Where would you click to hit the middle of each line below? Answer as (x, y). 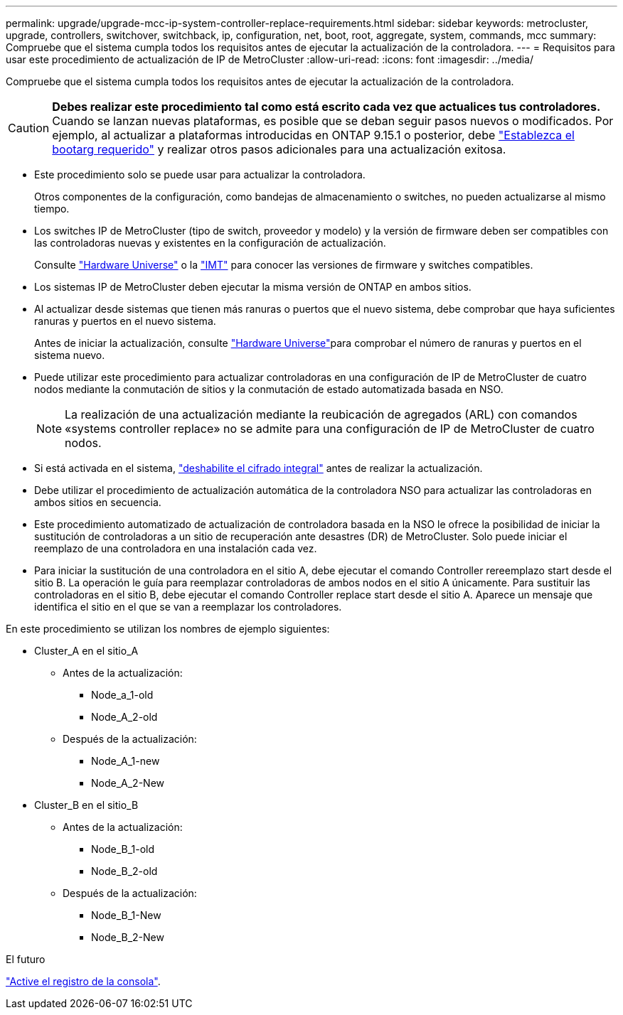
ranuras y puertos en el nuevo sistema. (125, 321)
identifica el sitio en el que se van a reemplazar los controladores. (188, 607)
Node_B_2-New (128, 937)
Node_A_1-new (126, 761)
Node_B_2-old (124, 871)
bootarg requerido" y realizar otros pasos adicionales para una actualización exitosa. (279, 149)
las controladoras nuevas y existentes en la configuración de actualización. (210, 243)
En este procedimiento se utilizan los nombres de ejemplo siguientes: (168, 629)
